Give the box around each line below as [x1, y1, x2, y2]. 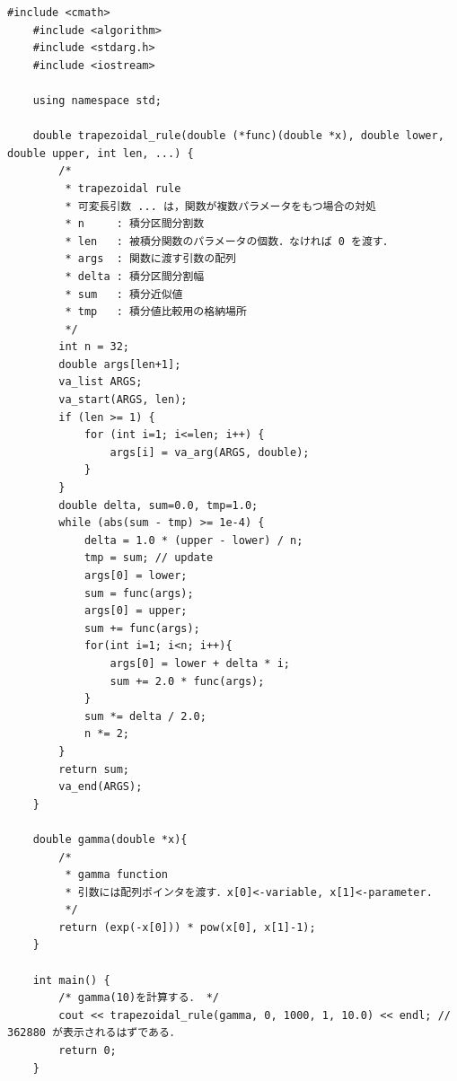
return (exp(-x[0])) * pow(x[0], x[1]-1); [58, 920, 316, 934]
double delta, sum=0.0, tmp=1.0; [58, 498, 259, 512]
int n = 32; [58, 340, 130, 354]
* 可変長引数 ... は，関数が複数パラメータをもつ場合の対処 [65, 199, 376, 213]
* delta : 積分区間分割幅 [65, 269, 205, 283]
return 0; [58, 1044, 117, 1058]
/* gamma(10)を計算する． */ [58, 991, 220, 1005]
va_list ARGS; [58, 375, 143, 389]
